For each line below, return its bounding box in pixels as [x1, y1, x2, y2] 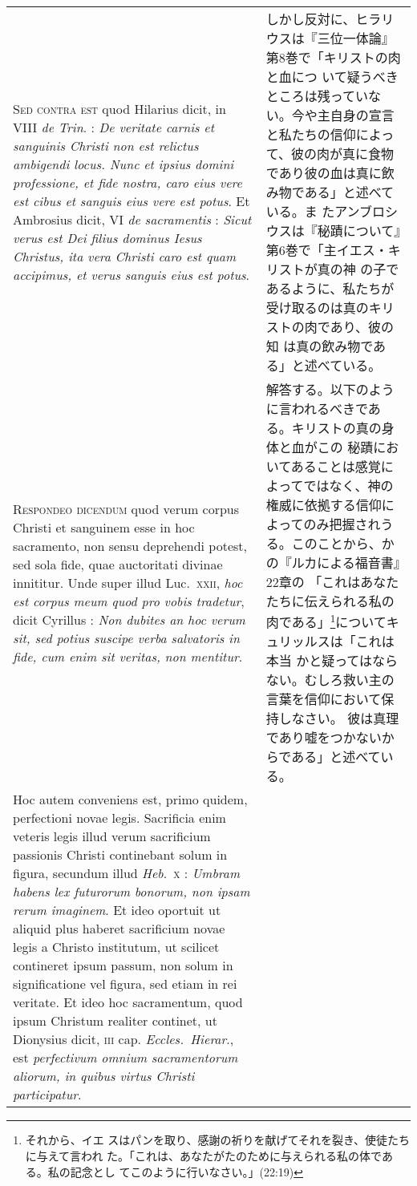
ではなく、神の [303, 476, 394, 495]
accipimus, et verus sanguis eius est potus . [13, 265, 250, 284]
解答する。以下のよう [265, 380, 395, 399]
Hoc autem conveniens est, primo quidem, [13, 790, 248, 809]
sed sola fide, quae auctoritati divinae [13, 554, 223, 573]
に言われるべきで [265, 399, 368, 418]
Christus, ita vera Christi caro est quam [13, 247, 237, 265]
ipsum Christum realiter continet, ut [13, 1011, 217, 1030]
